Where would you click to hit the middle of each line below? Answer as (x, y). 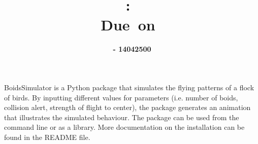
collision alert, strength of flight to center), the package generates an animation (127, 107)
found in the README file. (47, 137)
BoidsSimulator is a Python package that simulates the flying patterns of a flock (129, 87)
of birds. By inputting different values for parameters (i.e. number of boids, (121, 97)
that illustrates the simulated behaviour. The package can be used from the (122, 117)
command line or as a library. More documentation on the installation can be (124, 127)
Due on (128, 25)
